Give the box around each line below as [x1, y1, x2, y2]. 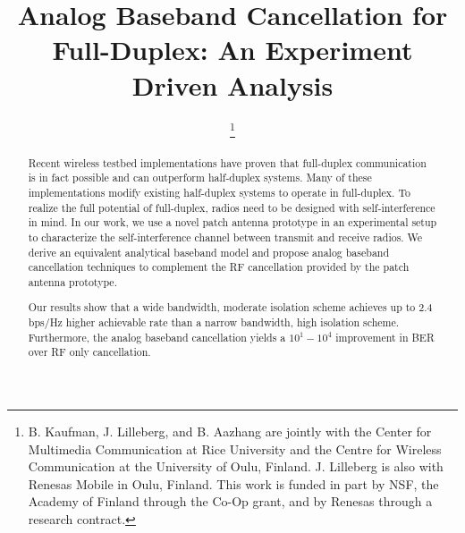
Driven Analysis [131, 66, 334, 103]
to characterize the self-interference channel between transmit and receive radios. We [28, 229, 423, 244]
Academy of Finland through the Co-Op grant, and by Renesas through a [28, 492, 433, 511]
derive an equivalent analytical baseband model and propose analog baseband [28, 244, 390, 259]
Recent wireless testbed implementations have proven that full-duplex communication [28, 155, 427, 170]
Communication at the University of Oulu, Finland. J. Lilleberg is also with [28, 457, 444, 476]
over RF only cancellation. [28, 344, 151, 360]
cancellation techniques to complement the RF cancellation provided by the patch [28, 259, 410, 275]
